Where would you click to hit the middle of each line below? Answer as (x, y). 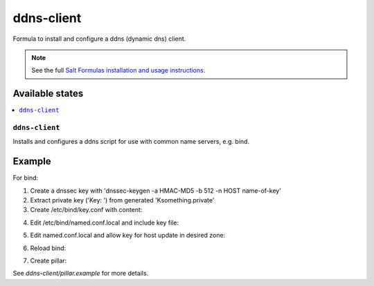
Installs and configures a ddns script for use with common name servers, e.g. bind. (131, 142)
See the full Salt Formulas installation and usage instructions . (118, 70)
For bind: (26, 178)
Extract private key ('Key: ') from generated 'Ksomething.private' (122, 200)
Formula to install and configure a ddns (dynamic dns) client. (99, 39)
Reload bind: (48, 248)
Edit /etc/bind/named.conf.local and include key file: (105, 222)
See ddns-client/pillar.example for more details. (81, 274)
